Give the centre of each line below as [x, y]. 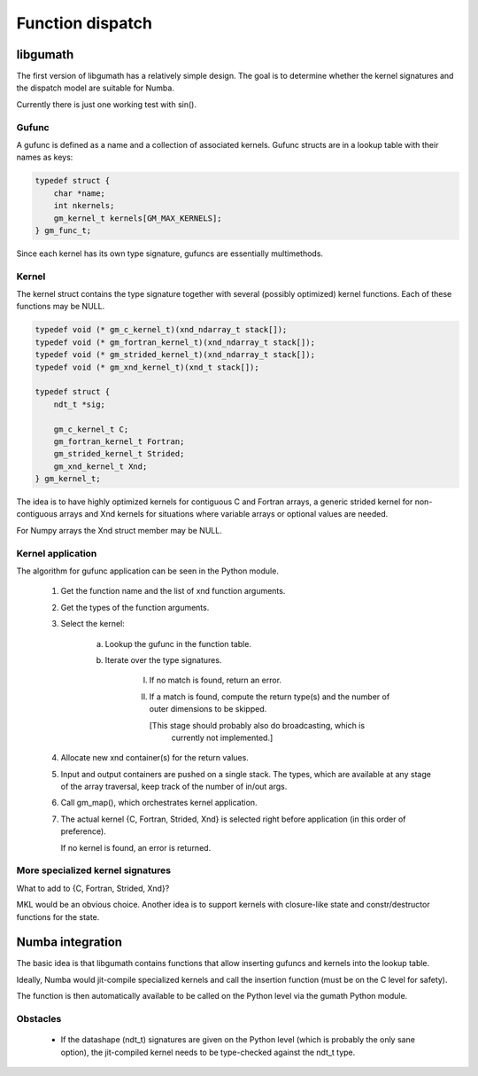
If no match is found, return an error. [216, 680]
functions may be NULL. [61, 307]
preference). [83, 831]
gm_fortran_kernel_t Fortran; [119, 441]
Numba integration [69, 943]
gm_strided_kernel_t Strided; [119, 454]
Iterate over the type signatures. [163, 659]
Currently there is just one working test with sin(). [106, 104]
